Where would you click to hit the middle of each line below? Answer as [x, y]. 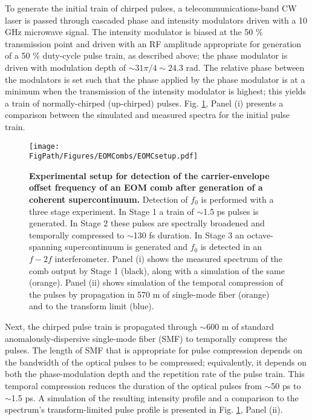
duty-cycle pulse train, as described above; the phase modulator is [165, 55]
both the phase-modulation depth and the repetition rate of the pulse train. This [155, 374]
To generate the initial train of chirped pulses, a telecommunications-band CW [151, 8]
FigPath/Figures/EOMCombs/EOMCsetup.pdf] [114, 156]
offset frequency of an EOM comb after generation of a [146, 187]
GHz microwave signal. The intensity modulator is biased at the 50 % [134, 32]
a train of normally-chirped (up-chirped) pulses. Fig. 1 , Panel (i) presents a [144, 103]
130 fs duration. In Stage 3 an [189, 235]
